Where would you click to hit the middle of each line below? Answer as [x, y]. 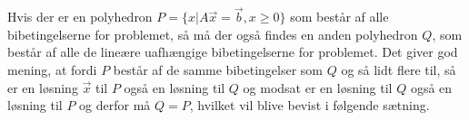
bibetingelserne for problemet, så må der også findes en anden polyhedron [213, 34]
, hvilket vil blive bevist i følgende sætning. [309, 105]
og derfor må [115, 105]
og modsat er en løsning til [318, 87]
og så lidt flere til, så [399, 69]
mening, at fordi [52, 69]
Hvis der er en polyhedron [80, 17]
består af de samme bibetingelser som [218, 69]
